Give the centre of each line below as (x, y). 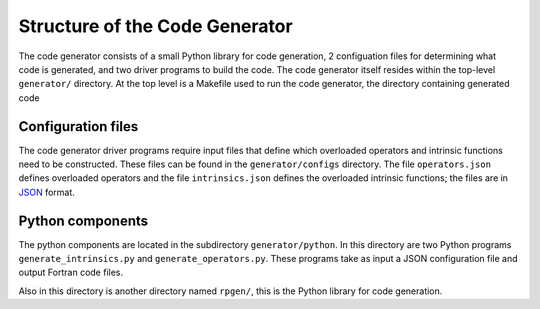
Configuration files (78, 126)
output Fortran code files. (71, 272)
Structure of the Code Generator (156, 26)
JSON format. (46, 192)
